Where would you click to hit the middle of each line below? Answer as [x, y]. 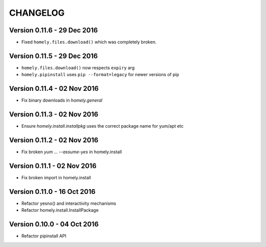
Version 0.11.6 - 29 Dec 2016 [53, 30]
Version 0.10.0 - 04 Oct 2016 [54, 224]
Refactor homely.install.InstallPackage [60, 210]
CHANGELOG [37, 13]
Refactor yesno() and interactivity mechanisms [69, 203]
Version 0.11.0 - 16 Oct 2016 [52, 192]
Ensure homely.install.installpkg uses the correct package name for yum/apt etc [102, 126]
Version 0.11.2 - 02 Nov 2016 [54, 140]
